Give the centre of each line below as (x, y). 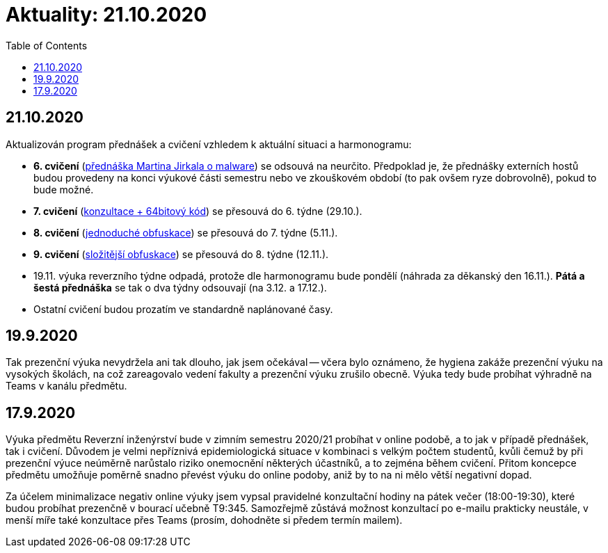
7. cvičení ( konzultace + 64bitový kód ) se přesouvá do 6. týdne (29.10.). (198, 211)
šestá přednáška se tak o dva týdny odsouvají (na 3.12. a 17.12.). (180, 287)
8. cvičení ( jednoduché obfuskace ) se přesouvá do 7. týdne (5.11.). (186, 232)
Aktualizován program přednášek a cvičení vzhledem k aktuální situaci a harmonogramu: (209, 144)
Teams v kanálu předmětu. (66, 386)
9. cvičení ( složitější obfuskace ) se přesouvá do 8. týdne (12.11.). (181, 254)
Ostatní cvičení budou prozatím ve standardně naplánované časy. (183, 309)
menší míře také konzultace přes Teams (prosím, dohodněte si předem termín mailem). (204, 520)
